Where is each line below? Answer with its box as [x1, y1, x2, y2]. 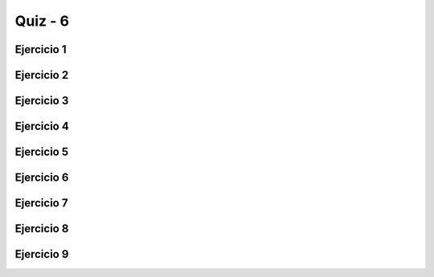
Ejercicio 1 [14, 43, 67, 56]
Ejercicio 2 [14, 68, 69, 82]
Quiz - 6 [14, 12, 70, 30]
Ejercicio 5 [14, 145, 69, 159]
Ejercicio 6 [14, 171, 69, 185]
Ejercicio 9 [14, 247, 69, 261]
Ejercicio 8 [14, 222, 69, 236]
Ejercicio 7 [14, 197, 68, 210]
